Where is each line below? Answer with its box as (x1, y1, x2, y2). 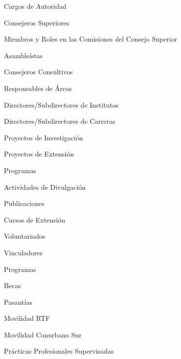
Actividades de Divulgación (4, 181, 86, 192)
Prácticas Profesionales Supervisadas (4, 346, 114, 356)
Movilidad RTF (4, 313, 50, 323)
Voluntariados (4, 231, 45, 241)
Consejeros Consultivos (4, 67, 73, 77)
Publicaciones (4, 198, 45, 208)
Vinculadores (4, 247, 43, 257)
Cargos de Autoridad (4, 1, 67, 11)
